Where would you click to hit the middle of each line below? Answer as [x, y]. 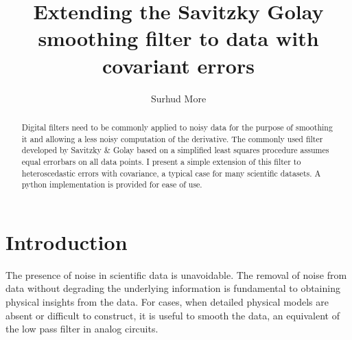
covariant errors [178, 65]
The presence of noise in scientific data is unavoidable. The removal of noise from [176, 274]
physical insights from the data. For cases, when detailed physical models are [167, 301]
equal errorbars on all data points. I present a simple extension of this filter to [161, 161]
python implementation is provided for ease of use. [112, 184]
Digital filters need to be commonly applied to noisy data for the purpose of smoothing [177, 127]
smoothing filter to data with [178, 38]
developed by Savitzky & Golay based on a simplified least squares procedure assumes [175, 150]
